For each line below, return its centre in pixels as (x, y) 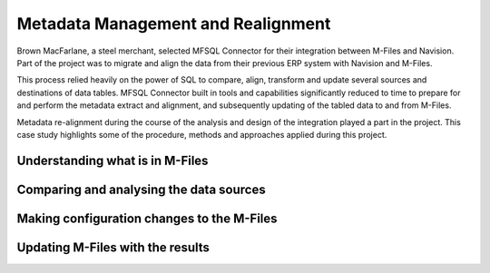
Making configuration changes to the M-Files (147, 218)
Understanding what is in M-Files (113, 160)
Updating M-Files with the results (113, 247)
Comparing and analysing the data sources (142, 189)
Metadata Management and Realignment (174, 24)
